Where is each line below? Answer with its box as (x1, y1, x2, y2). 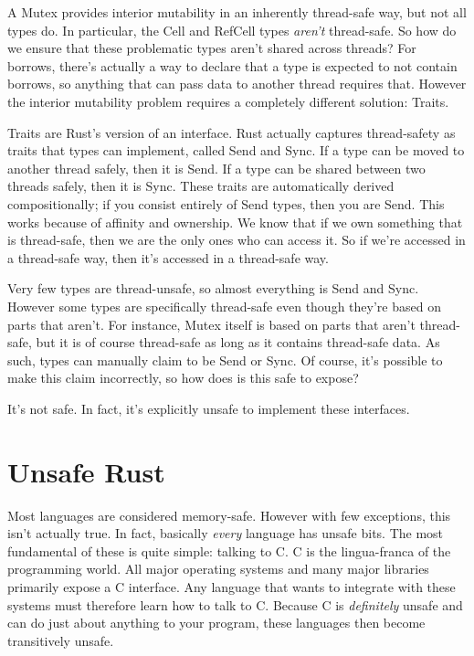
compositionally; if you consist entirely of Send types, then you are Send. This (7, 194, 445, 213)
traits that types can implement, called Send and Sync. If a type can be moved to (7, 141, 465, 160)
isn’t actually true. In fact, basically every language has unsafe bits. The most (7, 524, 444, 543)
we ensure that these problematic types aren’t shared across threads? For (7, 38, 416, 58)
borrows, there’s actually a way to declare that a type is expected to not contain (7, 56, 458, 75)
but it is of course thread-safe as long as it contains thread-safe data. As (36, 333, 440, 352)
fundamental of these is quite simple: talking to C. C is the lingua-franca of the (7, 541, 451, 560)
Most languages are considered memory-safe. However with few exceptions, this (7, 505, 451, 524)
